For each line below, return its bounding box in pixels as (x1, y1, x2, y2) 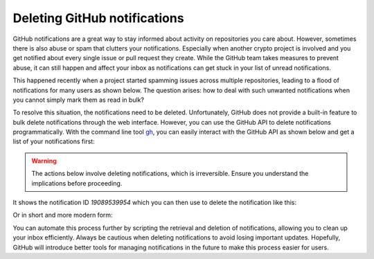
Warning (31, 157, 57, 165)
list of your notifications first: (12, 137, 95, 145)
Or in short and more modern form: (12, 211, 114, 220)
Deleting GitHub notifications (12, 10, 184, 26)
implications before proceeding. (31, 179, 123, 187)
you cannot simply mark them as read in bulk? (12, 96, 145, 104)
